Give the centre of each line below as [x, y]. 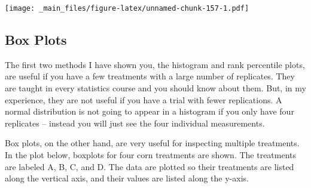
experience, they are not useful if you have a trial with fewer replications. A [144, 99]
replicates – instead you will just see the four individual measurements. [135, 123]
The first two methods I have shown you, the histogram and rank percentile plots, [155, 64]
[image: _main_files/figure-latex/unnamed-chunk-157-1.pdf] [127, 8]
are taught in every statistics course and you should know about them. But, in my [155, 88]
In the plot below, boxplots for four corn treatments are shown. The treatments [151, 155]
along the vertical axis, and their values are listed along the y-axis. [127, 178]
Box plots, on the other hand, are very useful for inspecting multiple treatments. [152, 143]
